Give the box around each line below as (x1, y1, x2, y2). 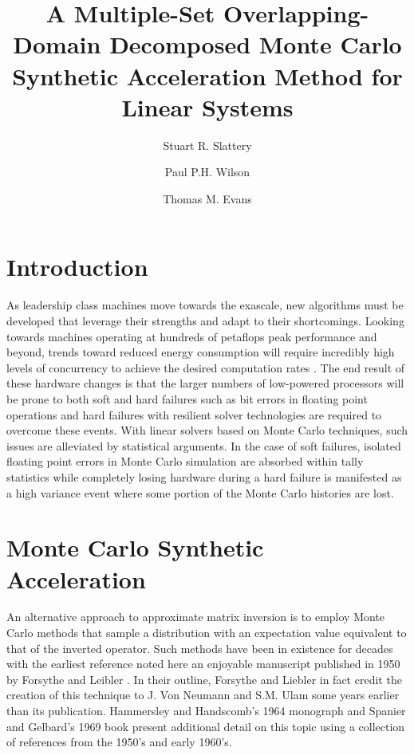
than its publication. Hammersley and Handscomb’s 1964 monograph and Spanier (6, 702, 406, 718)
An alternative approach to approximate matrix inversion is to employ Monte (6, 608, 385, 625)
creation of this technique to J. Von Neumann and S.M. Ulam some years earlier (6, 686, 400, 703)
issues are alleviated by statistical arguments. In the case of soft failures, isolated (6, 437, 401, 454)
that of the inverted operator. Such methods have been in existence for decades (6, 639, 393, 656)
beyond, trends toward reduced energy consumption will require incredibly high (6, 344, 395, 360)
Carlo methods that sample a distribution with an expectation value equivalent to (6, 624, 407, 641)
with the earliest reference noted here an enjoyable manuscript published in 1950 (6, 655, 400, 672)
